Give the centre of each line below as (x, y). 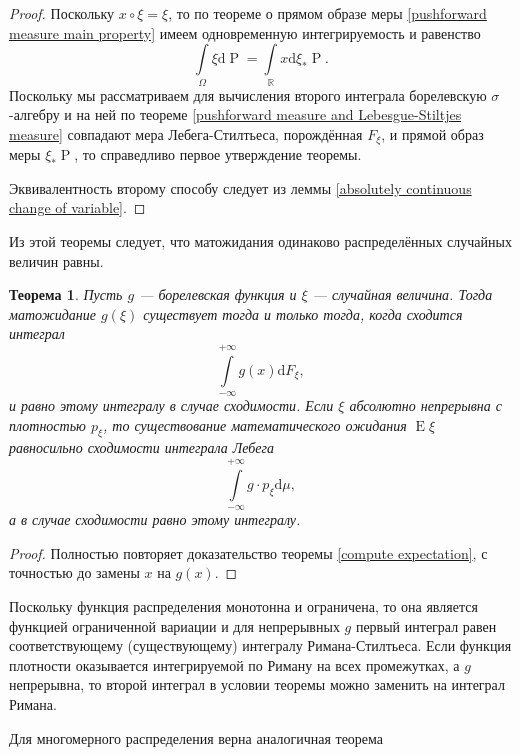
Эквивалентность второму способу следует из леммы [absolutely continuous (240, 187)
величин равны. (56, 260)
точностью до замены (74, 572)
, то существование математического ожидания (255, 424)
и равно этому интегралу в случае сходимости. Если (171, 405)
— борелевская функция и (218, 294)
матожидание (52, 313)
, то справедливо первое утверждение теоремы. (218, 154)
